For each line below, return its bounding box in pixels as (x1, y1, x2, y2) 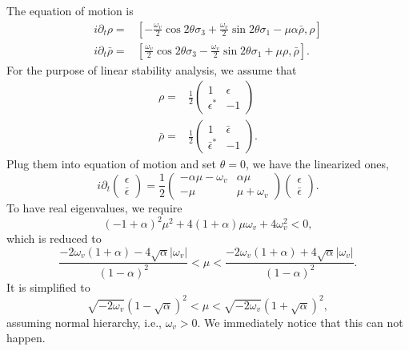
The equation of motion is (6, 2, 134, 18)
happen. (6, 329, 46, 346)
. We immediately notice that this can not (197, 313, 403, 330)
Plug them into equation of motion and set (6, 155, 217, 172)
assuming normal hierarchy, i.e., (6, 313, 162, 330)
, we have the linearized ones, (245, 155, 389, 172)
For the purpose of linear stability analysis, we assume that (6, 61, 297, 78)
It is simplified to (6, 278, 90, 295)
